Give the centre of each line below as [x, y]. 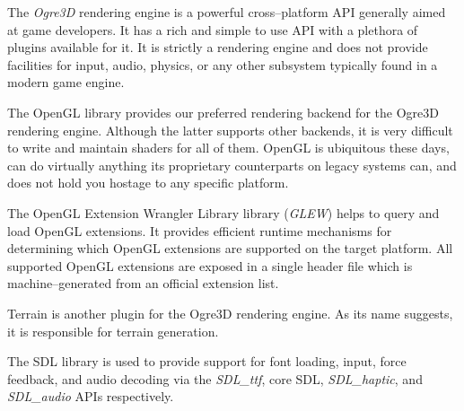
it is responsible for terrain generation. [113, 331]
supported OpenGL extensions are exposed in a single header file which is [210, 265]
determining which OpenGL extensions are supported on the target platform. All [230, 248]
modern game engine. [66, 82]
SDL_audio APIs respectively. [91, 396]
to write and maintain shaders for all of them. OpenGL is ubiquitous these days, [228, 148]
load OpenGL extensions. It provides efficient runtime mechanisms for [200, 230]
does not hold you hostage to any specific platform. [148, 183]
